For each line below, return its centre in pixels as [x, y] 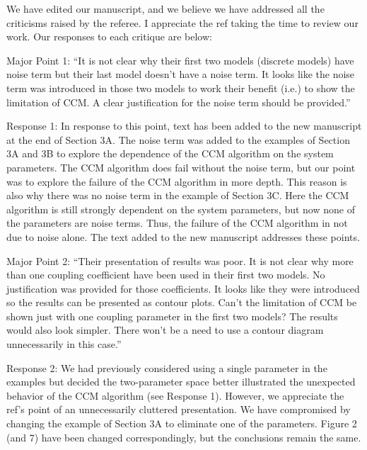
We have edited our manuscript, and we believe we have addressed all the [165, 9]
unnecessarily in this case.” [64, 344]
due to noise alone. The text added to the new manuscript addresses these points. [183, 236]
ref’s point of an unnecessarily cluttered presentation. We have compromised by [179, 409]
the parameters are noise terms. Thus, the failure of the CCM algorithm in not [177, 223]
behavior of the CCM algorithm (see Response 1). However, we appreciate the [175, 395]
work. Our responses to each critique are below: [109, 36]
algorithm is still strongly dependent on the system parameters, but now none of [181, 209]
